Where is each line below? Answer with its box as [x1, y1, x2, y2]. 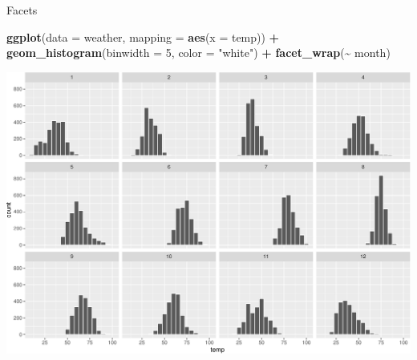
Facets [6, 2, 38, 18]
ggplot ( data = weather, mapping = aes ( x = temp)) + [6, 28, 280, 45]
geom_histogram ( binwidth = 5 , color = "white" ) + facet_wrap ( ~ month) [6, 44, 391, 61]
